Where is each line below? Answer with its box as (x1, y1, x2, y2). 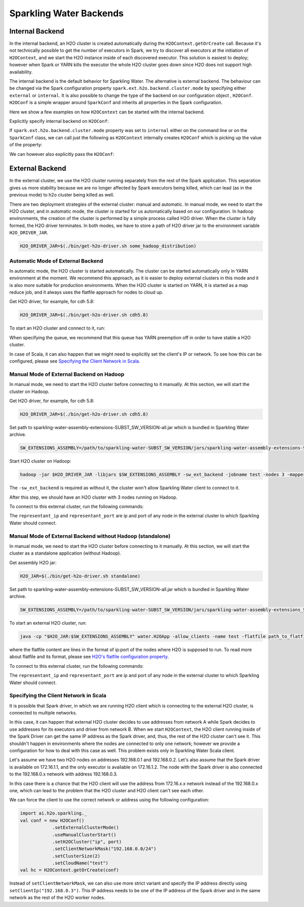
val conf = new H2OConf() (20, 818, 85, 823)
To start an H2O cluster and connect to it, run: (9, 325, 105, 331)
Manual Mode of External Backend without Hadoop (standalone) (9, 532, 171, 539)
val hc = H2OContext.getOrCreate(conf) (20, 867, 119, 873)
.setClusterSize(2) (52, 853, 101, 859)
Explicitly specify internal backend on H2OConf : (9, 118, 109, 124)
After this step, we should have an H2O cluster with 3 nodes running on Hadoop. (9, 494, 178, 500)
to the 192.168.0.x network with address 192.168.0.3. (9, 771, 118, 777)
